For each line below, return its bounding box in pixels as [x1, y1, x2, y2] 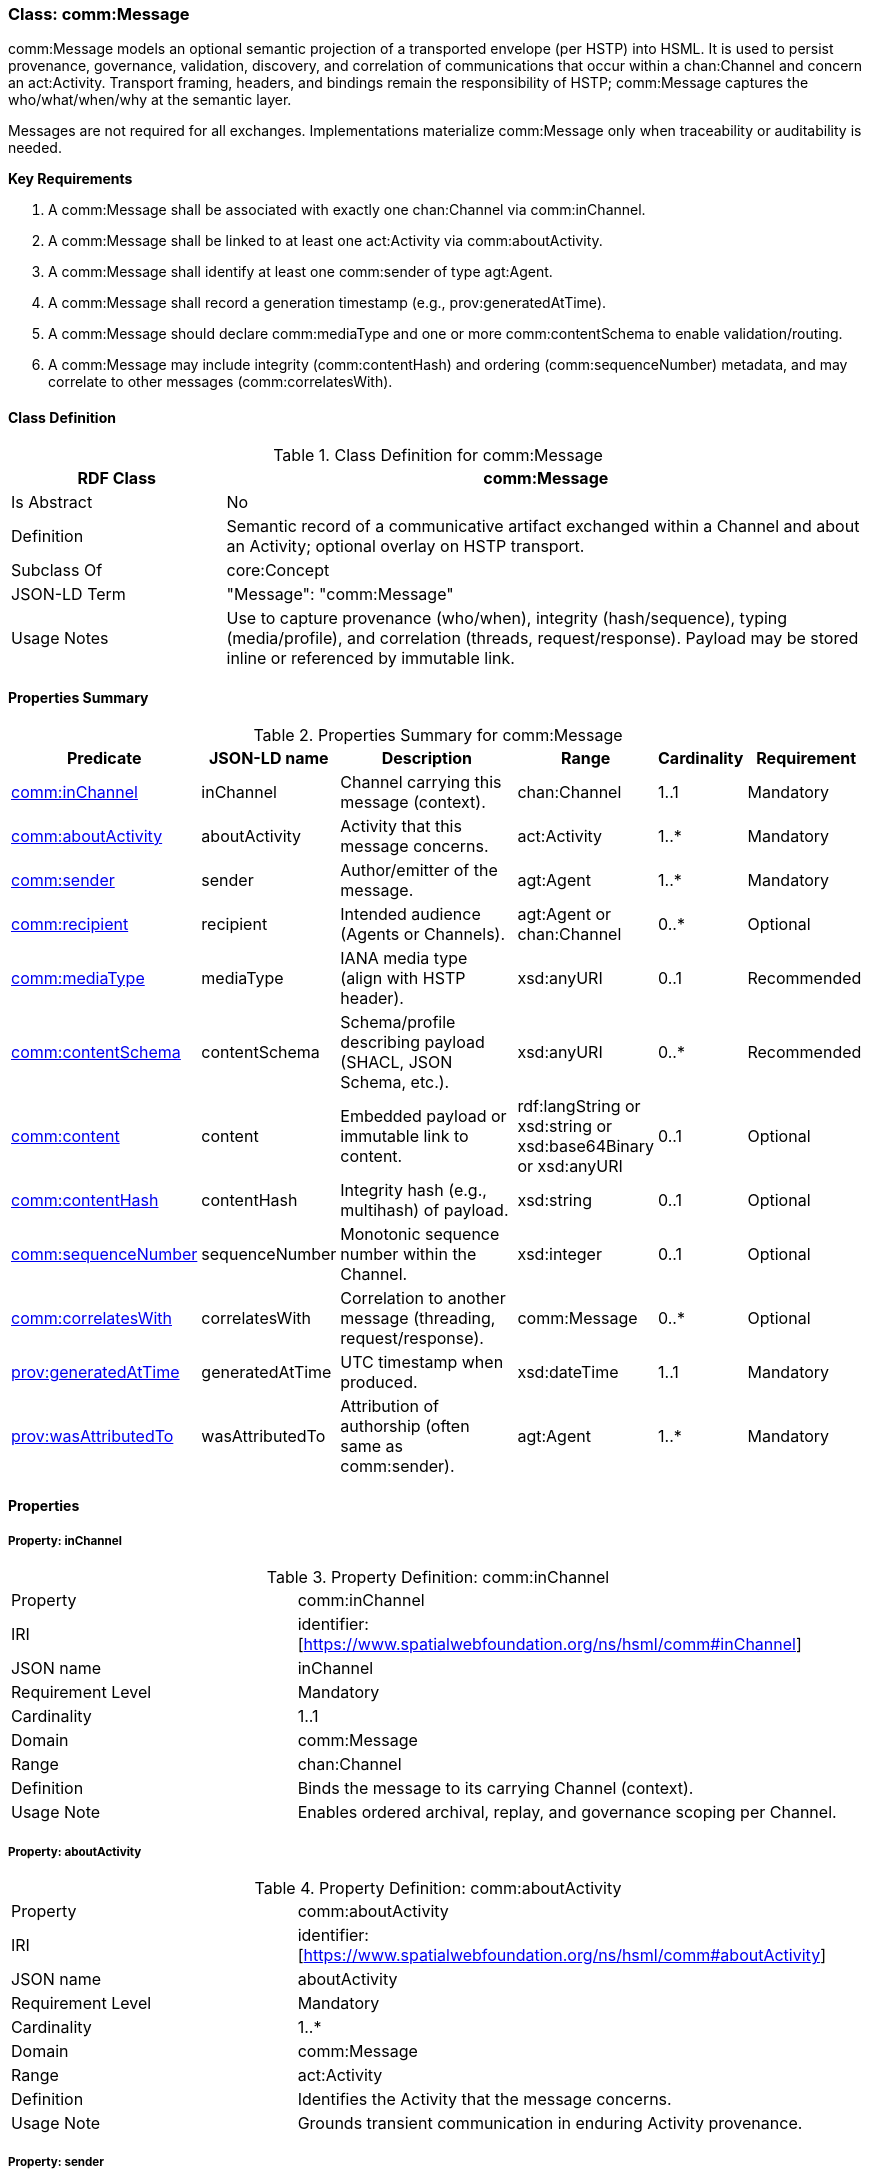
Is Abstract [11, 491, 93, 512]
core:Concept [226, 559, 330, 580]
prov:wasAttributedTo [11, 1425, 174, 1446]
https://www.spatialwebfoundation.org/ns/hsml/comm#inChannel [303, 1634, 796, 1655]
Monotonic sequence [340, 1223, 500, 1244]
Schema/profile [340, 1011, 456, 1032]
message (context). [340, 791, 486, 812]
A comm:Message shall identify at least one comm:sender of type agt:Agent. [48, 263, 553, 281]
